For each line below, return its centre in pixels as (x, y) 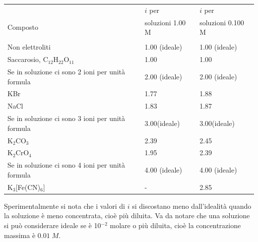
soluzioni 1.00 (165, 22)
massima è (20, 235)
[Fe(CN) (28, 187)
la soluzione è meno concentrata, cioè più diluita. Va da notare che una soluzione (127, 215)
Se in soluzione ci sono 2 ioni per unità (66, 71)
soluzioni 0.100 (222, 22)
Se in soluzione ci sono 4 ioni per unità (66, 165)
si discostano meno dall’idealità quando (192, 206)
